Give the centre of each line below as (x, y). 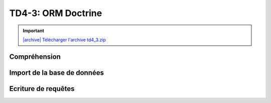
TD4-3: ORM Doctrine (56, 13)
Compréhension (35, 57)
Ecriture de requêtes (42, 89)
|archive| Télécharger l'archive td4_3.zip (64, 40)
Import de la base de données (57, 73)
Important (34, 31)
